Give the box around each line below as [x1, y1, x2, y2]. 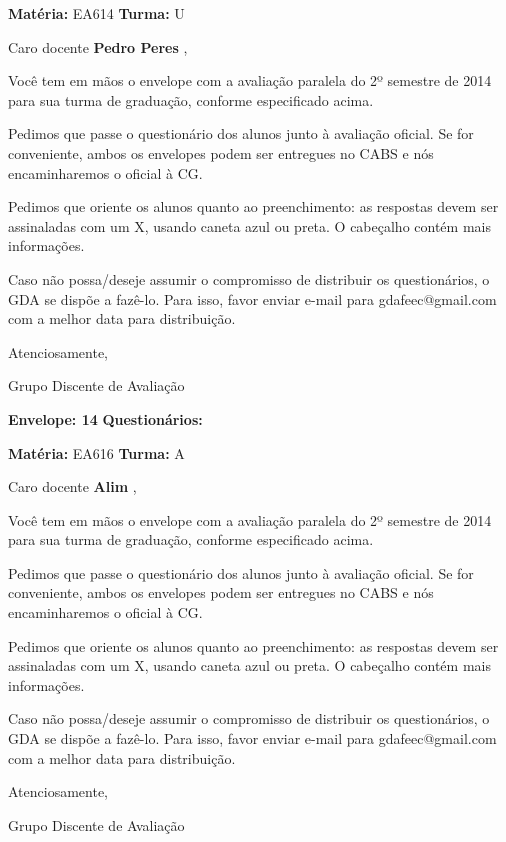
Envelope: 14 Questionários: [8, 408, 203, 429]
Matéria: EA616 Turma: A [8, 442, 185, 463]
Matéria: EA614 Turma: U [8, 3, 185, 23]
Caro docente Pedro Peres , [8, 36, 188, 57]
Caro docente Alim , [8, 476, 137, 497]
